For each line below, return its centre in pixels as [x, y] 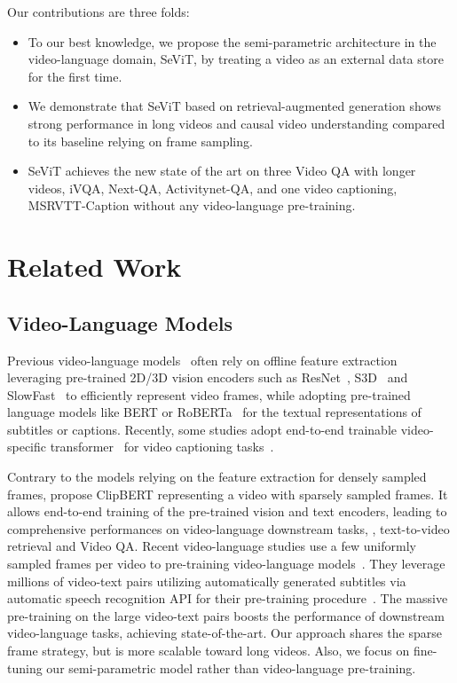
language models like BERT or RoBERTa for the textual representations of [214, 412]
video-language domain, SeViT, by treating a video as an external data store [236, 59]
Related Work [95, 267]
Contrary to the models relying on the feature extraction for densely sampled [217, 477]
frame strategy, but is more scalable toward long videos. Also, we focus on [209, 651]
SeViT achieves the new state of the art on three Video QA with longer [222, 171]
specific [27, 447]
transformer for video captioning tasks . [162, 447]
